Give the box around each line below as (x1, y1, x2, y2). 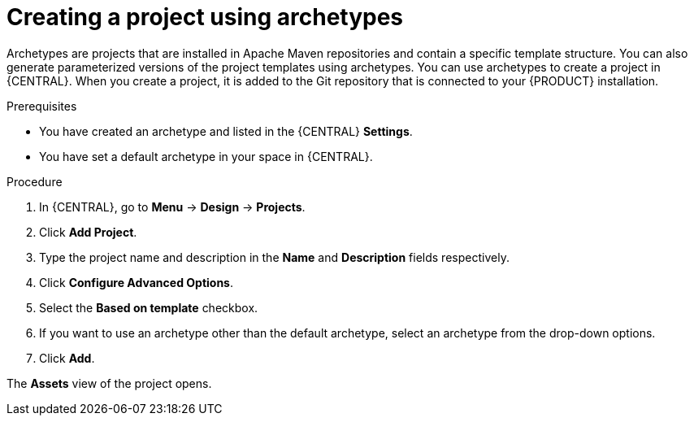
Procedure (7, 174, 63, 189)
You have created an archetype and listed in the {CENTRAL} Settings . (39, 124, 413, 138)
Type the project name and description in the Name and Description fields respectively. (39, 250, 510, 264)
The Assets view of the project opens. (7, 376, 212, 390)
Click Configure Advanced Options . (39, 275, 233, 289)
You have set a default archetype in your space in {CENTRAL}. (39, 149, 373, 163)
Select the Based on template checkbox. (39, 300, 258, 315)
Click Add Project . (39, 224, 137, 239)
